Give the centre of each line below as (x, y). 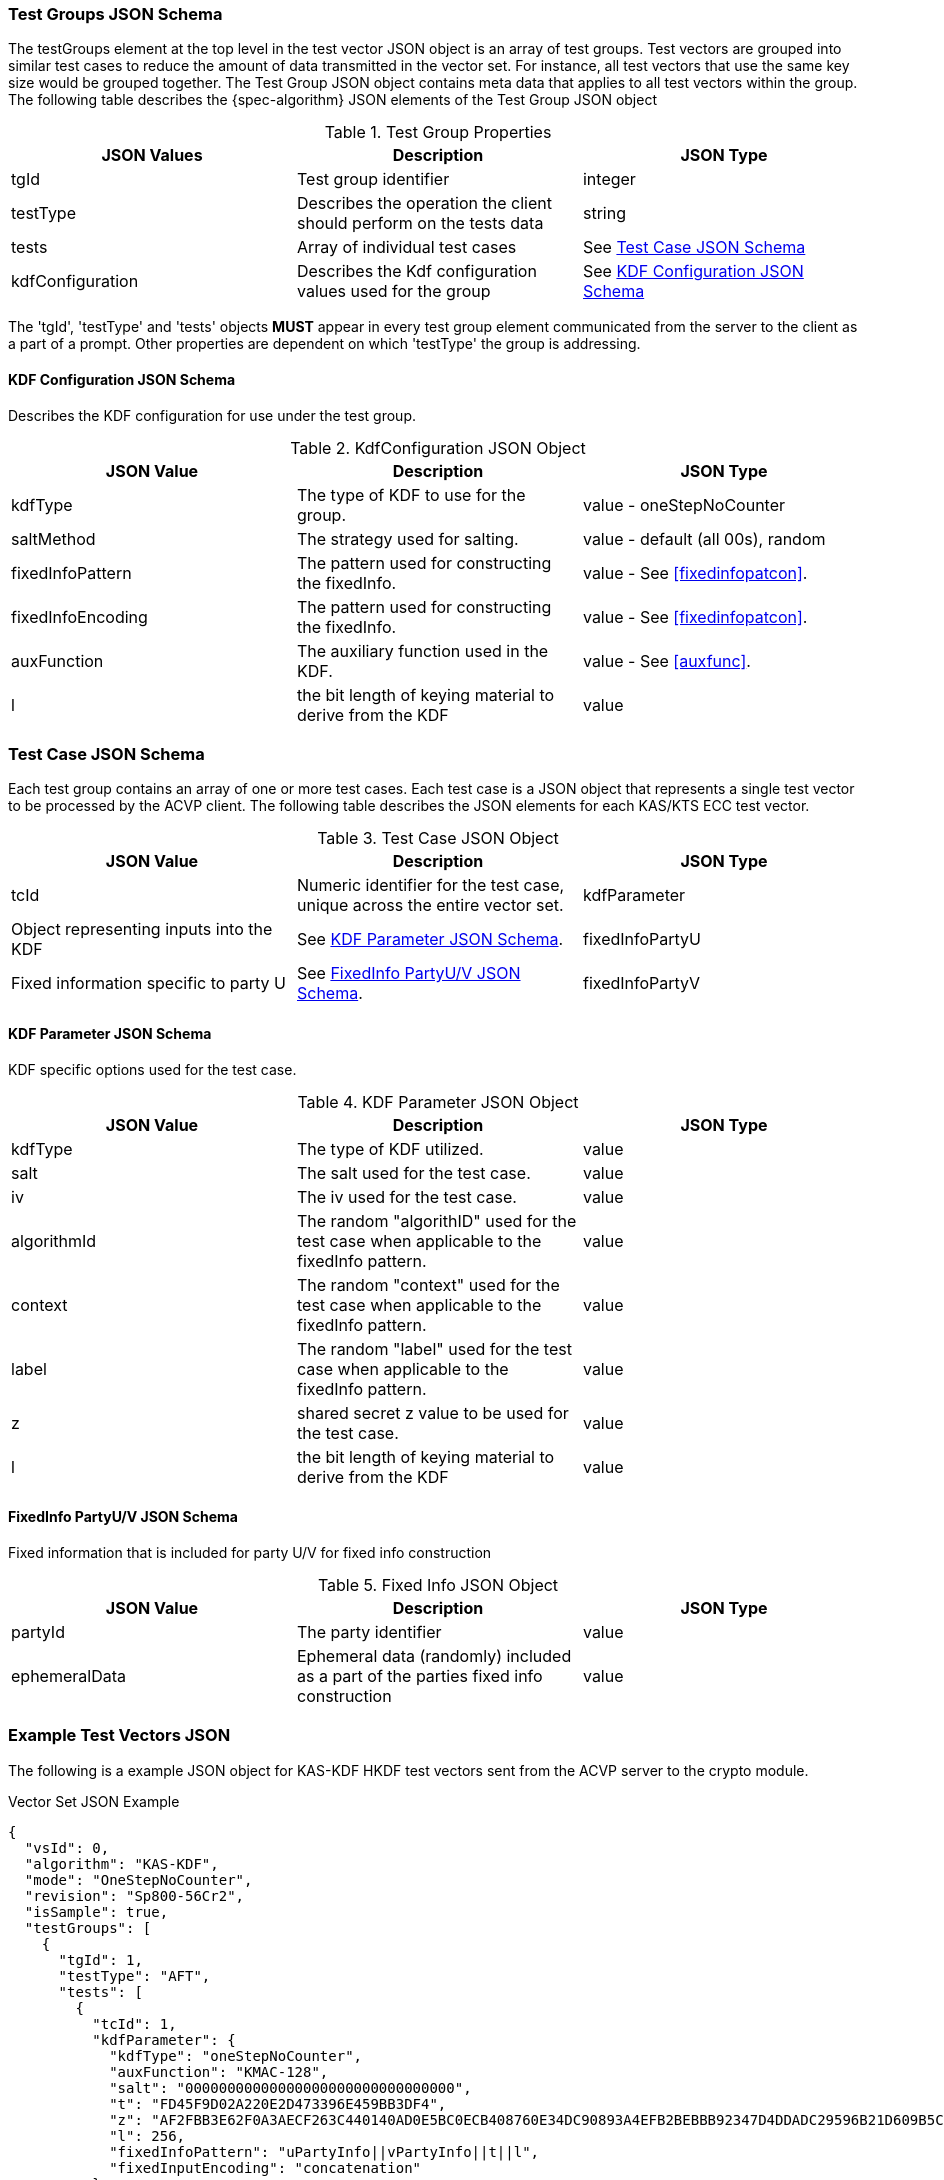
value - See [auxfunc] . (666, 660)
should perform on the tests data (420, 223)
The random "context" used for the (428, 1284)
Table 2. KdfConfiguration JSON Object (438, 447)
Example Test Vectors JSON (119, 1735)
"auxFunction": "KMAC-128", (219, 2071)
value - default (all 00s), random (704, 538)
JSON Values (152, 155)
